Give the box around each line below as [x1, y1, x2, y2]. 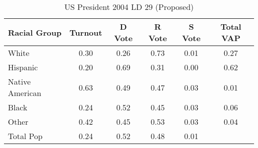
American [8, 87, 42, 99]
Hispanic [8, 61, 38, 73]
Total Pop [8, 130, 43, 142]
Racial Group [8, 26, 62, 38]
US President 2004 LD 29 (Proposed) [64, 1, 194, 12]
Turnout [69, 26, 102, 38]
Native [8, 76, 31, 87]
